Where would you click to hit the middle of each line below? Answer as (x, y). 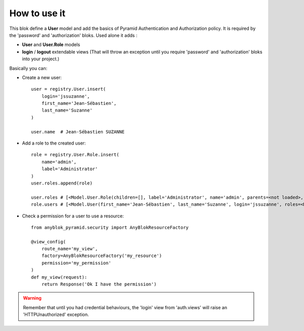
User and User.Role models (51, 45)
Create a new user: (42, 77)
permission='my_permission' (76, 263)
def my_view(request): (59, 277)
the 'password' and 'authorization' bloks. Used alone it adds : (73, 35)
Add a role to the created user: (54, 143)
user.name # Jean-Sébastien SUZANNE (78, 132)
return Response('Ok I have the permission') (99, 284)
